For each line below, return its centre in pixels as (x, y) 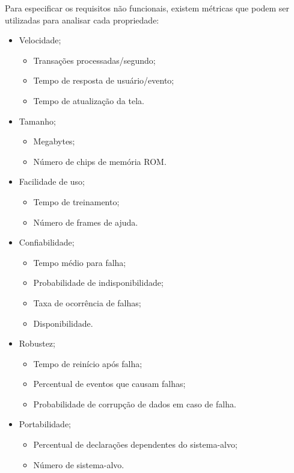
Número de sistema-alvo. (79, 464)
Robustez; (37, 343)
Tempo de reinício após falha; (88, 363)
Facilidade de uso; (52, 181)
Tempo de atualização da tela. (89, 100)
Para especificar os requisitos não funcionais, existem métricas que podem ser (147, 8)
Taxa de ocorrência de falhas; (87, 302)
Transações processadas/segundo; (94, 60)
